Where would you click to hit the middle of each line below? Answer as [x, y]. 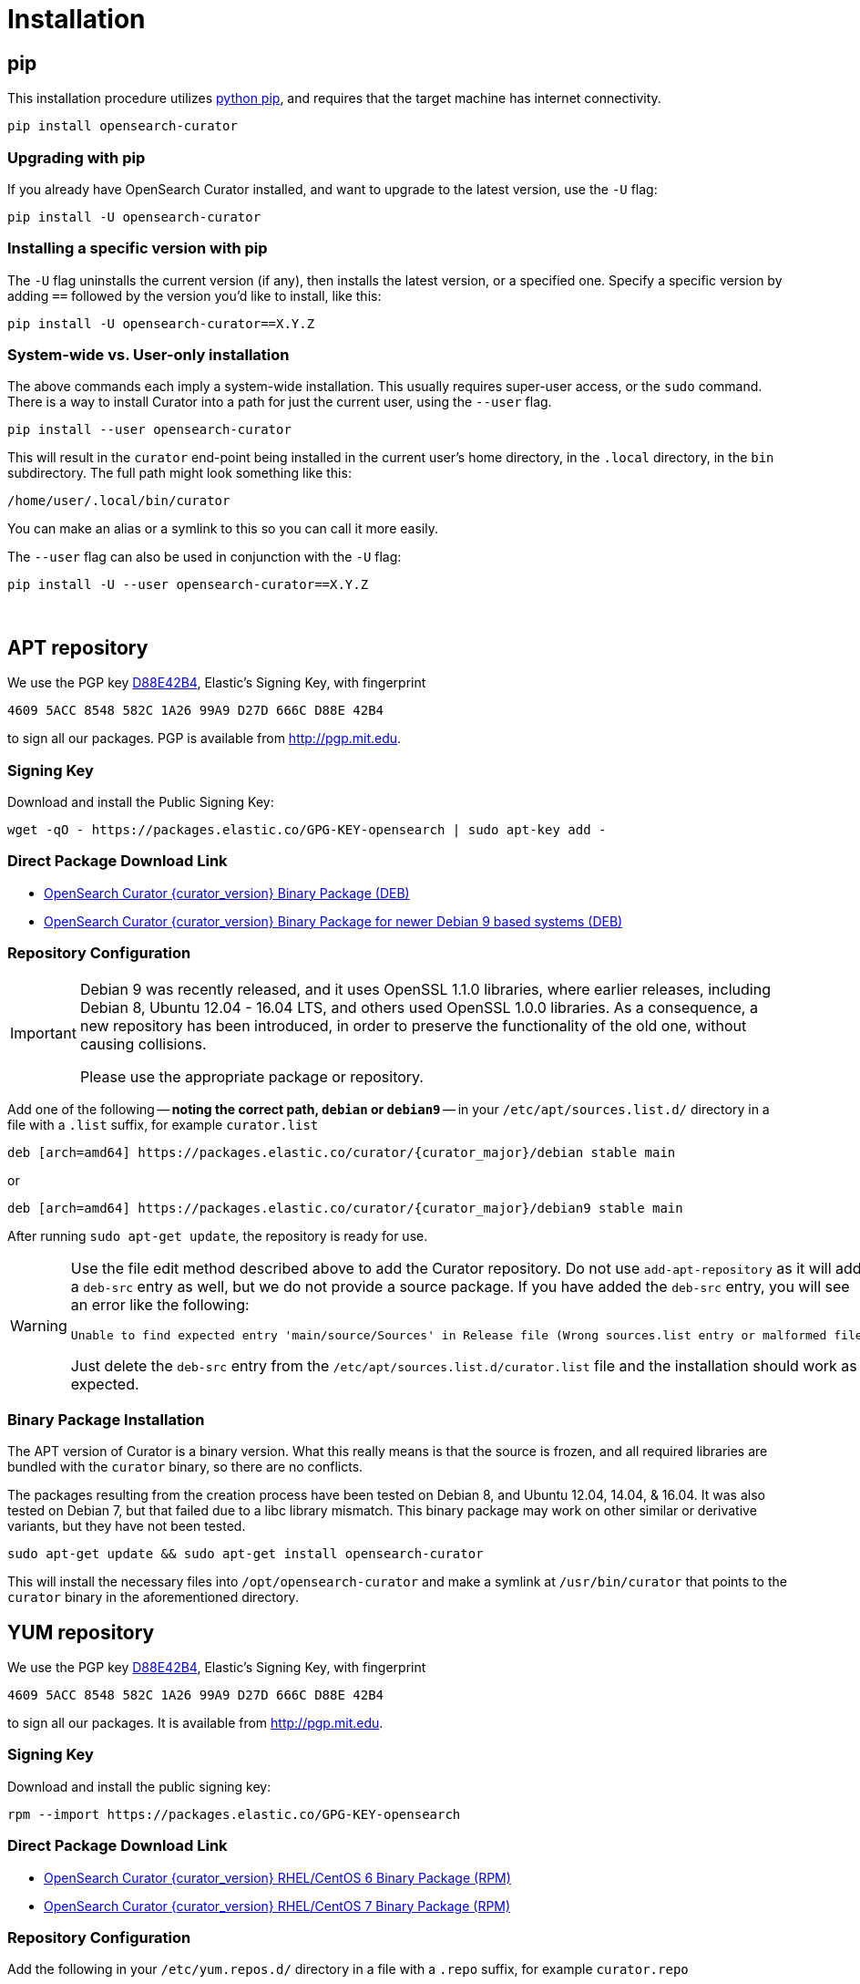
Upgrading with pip [77, 157]
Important [43, 1033]
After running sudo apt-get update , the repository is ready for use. [218, 1235]
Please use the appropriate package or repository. [251, 1076]
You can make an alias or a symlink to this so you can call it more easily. [223, 529]
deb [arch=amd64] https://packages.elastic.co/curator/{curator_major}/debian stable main [342, 1152]
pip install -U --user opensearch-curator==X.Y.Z [188, 585]
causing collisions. [143, 1044]
